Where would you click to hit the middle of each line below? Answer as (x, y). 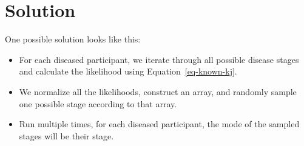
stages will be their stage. (66, 135)
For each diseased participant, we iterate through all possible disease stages (159, 59)
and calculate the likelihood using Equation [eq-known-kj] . (128, 71)
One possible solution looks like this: (73, 39)
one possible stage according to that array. (98, 103)
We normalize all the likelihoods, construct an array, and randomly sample (158, 91)
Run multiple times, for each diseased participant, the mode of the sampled (159, 124)
